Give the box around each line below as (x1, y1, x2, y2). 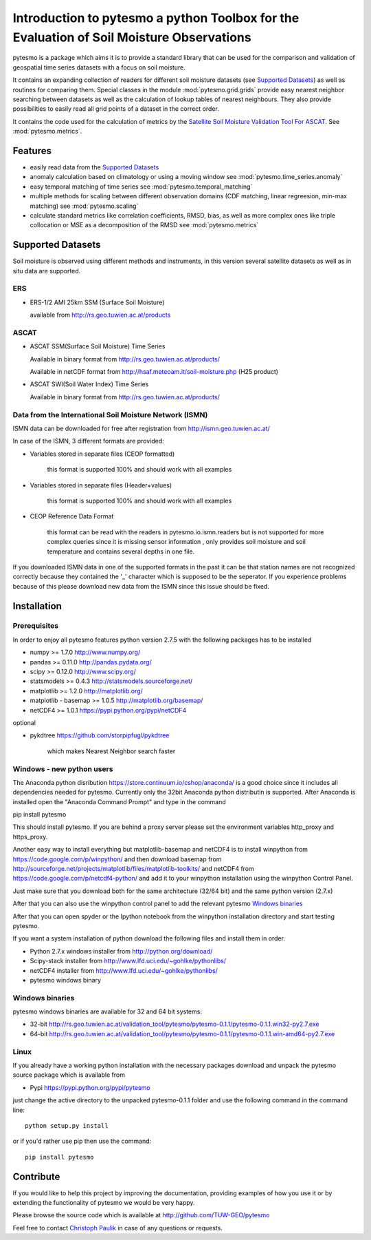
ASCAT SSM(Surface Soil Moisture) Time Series (30, 342, 166, 350)
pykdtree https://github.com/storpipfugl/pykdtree (30, 731, 170, 739)
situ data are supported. (12, 266, 81, 275)
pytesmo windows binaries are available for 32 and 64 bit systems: (12, 1007, 203, 1016)
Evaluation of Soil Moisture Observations (12, 30, 251, 45)
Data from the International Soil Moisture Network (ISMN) (12, 410, 208, 419)
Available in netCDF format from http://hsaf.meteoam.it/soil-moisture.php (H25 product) (30, 368, 278, 376)
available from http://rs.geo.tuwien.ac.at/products (30, 311, 171, 319)
